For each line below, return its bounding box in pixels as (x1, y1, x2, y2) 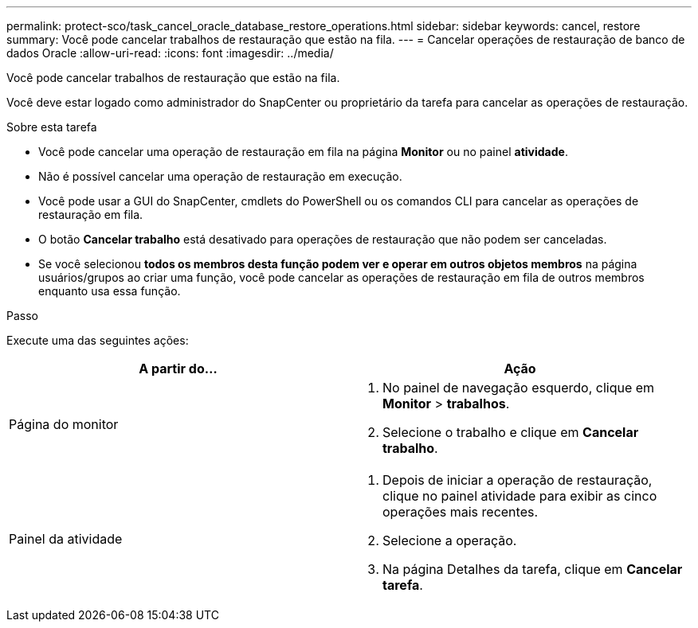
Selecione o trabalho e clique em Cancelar (382, 424, 639, 440)
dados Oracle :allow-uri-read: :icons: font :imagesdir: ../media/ (6, 46, 334, 60)
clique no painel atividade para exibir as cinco (382, 488, 657, 504)
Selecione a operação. (382, 532, 517, 548)
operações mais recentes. (382, 504, 539, 520)
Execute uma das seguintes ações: (6, 334, 189, 347)
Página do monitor (9, 416, 119, 432)
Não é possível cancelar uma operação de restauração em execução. (38, 170, 402, 183)
